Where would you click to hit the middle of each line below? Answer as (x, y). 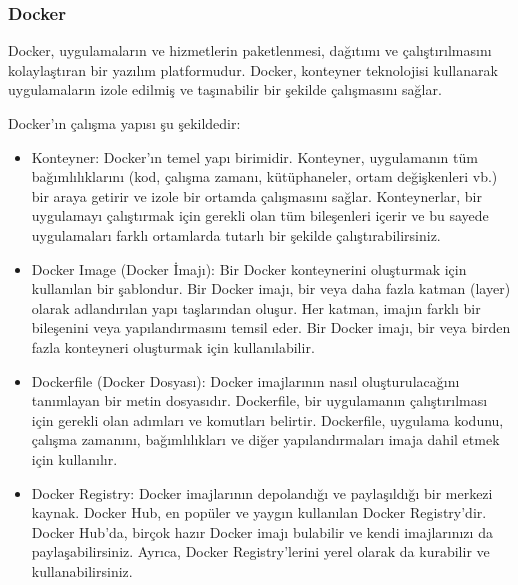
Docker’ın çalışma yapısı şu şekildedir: (124, 123)
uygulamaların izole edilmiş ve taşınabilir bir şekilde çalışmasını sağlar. (225, 89)
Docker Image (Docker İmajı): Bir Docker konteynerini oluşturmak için (249, 268)
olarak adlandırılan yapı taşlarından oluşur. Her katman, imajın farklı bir (256, 307)
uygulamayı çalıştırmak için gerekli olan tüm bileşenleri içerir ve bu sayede (260, 215)
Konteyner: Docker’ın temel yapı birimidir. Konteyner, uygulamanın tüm (254, 156)
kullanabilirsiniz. (82, 570)
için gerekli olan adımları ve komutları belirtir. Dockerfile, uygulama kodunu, (267, 419)
